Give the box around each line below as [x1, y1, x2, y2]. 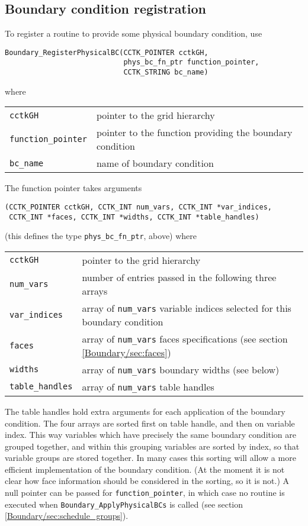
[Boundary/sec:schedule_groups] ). [5, 509, 129, 522]
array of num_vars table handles [82, 379, 214, 393]
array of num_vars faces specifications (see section [82, 331, 288, 346]
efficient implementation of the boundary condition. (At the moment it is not [5, 463, 285, 475]
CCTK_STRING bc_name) [123, 68, 208, 77]
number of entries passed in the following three [82, 270, 277, 284]
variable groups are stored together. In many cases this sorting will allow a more [5, 451, 296, 464]
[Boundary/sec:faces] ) [82, 345, 171, 359]
